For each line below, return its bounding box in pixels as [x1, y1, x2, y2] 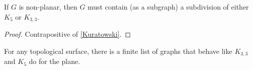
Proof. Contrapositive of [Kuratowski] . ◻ [4, 29, 131, 39]
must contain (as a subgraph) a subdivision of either [88, 2, 249, 12]
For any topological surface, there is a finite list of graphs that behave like [4, 45, 232, 56]
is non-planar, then [19, 2, 77, 12]
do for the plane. [29, 56, 80, 66]
